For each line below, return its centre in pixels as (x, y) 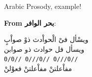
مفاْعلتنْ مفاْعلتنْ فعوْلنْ (38, 68)
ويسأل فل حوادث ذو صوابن (44, 49)
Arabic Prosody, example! (43, 6)
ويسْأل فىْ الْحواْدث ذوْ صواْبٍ (46, 39)
